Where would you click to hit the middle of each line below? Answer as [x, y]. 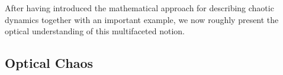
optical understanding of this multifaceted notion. [95, 31]
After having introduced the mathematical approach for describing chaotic [139, 8]
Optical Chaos [49, 63]
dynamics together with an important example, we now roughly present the [142, 19]
